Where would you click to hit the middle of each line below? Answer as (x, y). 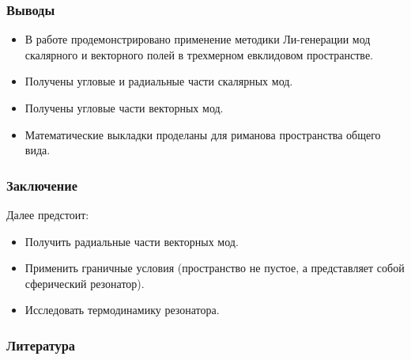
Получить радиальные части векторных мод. (132, 241)
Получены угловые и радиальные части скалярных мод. (159, 81)
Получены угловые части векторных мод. (124, 108)
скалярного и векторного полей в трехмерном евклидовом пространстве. (199, 54)
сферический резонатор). (85, 283)
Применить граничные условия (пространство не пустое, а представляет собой (215, 268)
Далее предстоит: (48, 214)
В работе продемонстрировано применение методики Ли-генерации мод (198, 39)
